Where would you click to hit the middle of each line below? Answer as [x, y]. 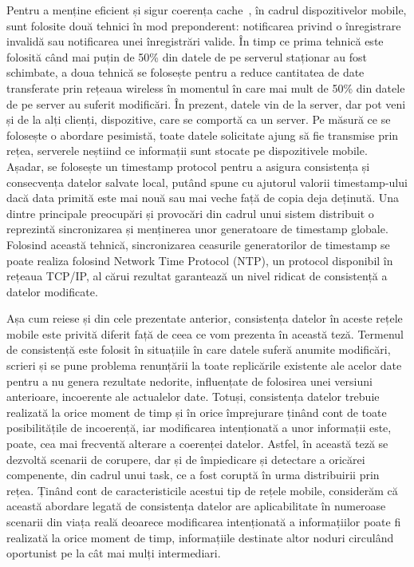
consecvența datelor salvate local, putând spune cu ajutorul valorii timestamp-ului [207, 182]
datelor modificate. [52, 291]
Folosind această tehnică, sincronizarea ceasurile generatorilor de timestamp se [198, 244]
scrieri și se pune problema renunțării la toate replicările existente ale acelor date [204, 365]
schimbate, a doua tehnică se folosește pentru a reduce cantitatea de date [185, 72]
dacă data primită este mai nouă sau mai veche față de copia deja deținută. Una [203, 198]
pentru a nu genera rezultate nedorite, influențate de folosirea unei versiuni [189, 381]
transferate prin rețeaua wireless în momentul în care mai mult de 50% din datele [206, 87]
